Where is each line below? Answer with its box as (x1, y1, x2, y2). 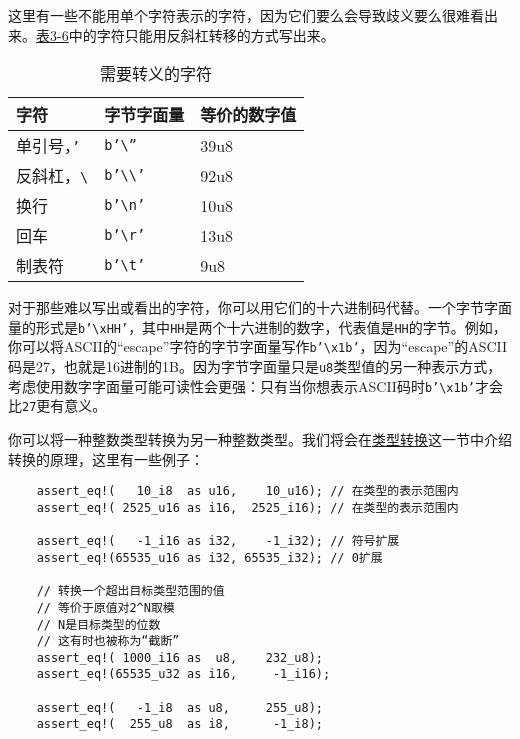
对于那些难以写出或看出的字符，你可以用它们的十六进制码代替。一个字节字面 (8, 297, 512, 318)
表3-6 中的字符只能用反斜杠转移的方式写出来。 (36, 24, 335, 45)
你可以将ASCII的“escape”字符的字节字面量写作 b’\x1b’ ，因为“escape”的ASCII (8, 336, 508, 357)
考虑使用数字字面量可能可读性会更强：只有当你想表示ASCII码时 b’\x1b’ (8, 375, 476, 396)
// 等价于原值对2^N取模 (36, 600, 175, 615)
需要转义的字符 (100, 62, 213, 86)
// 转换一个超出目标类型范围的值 (36, 584, 225, 599)
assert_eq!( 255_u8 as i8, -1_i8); (36, 717, 323, 732)
